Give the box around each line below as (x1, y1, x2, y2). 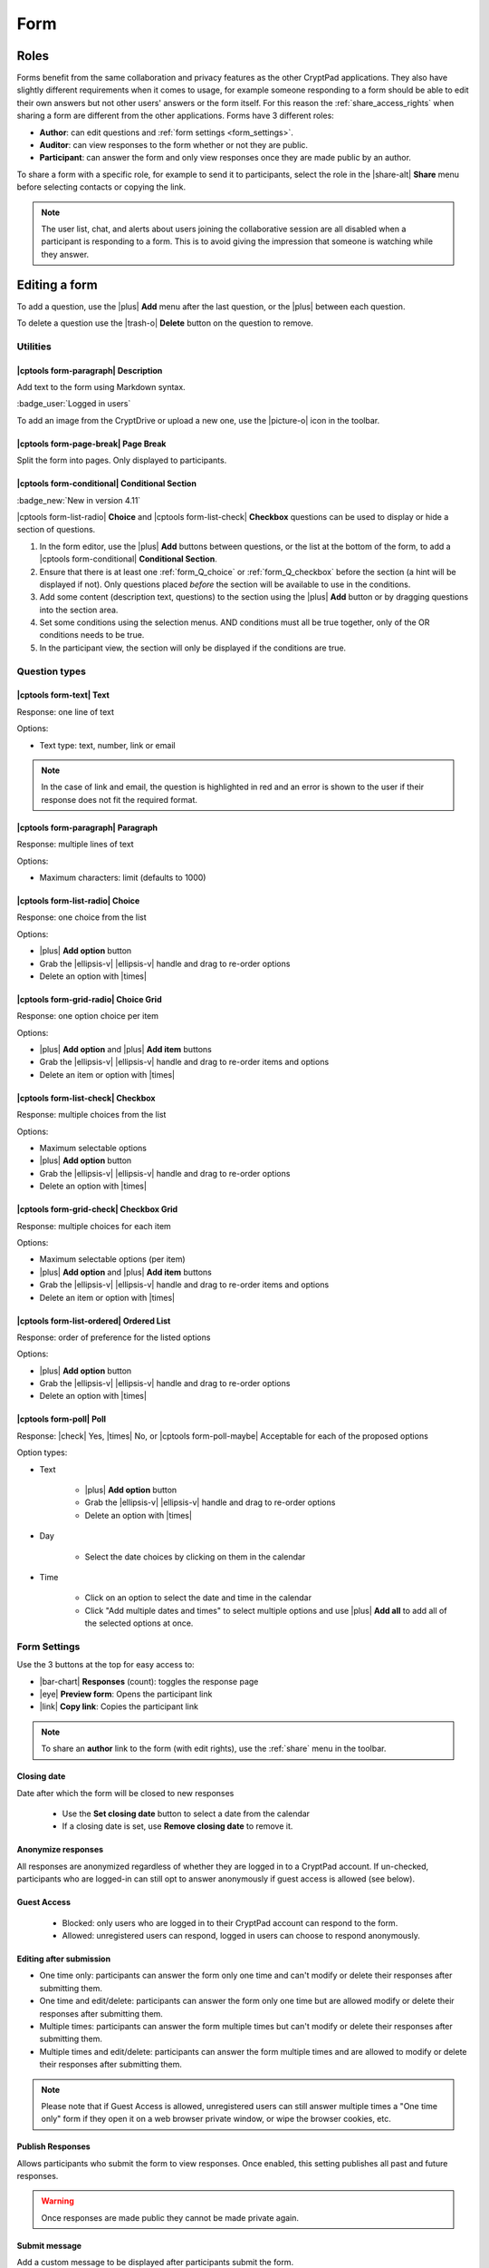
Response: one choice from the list (16, 912, 147, 923)
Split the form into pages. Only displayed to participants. (16, 455, 227, 466)
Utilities (16, 340, 52, 353)
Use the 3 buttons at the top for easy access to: (16, 1659, 195, 1670)
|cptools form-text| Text (16, 689, 110, 700)
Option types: (16, 1447, 68, 1458)
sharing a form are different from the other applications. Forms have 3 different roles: (16, 110, 334, 122)
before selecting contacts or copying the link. (16, 181, 186, 192)
